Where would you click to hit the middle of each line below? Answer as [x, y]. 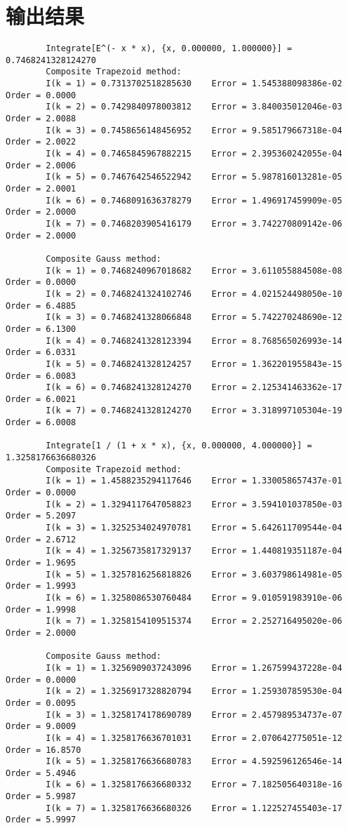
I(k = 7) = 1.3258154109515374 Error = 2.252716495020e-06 [194, 621]
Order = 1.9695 [41, 563]
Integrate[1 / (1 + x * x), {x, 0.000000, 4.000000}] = [179, 446]
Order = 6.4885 [41, 306]
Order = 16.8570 [43, 750]
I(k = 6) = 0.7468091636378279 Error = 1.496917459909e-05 [194, 200]
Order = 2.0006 [41, 165]
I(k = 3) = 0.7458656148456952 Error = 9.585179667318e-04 [194, 130]
